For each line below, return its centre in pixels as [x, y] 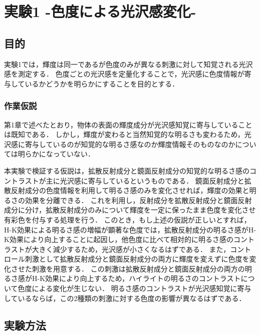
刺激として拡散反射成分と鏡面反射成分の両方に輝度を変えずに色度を [137, 259]
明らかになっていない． [56, 154]
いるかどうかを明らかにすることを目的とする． [102, 83]
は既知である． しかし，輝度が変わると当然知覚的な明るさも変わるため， [124, 134]
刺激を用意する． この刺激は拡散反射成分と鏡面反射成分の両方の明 [142, 268]
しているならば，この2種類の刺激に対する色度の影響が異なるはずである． [125, 298]
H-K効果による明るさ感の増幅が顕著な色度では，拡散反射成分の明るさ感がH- [130, 229]
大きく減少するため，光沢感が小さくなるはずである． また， [131, 249]
